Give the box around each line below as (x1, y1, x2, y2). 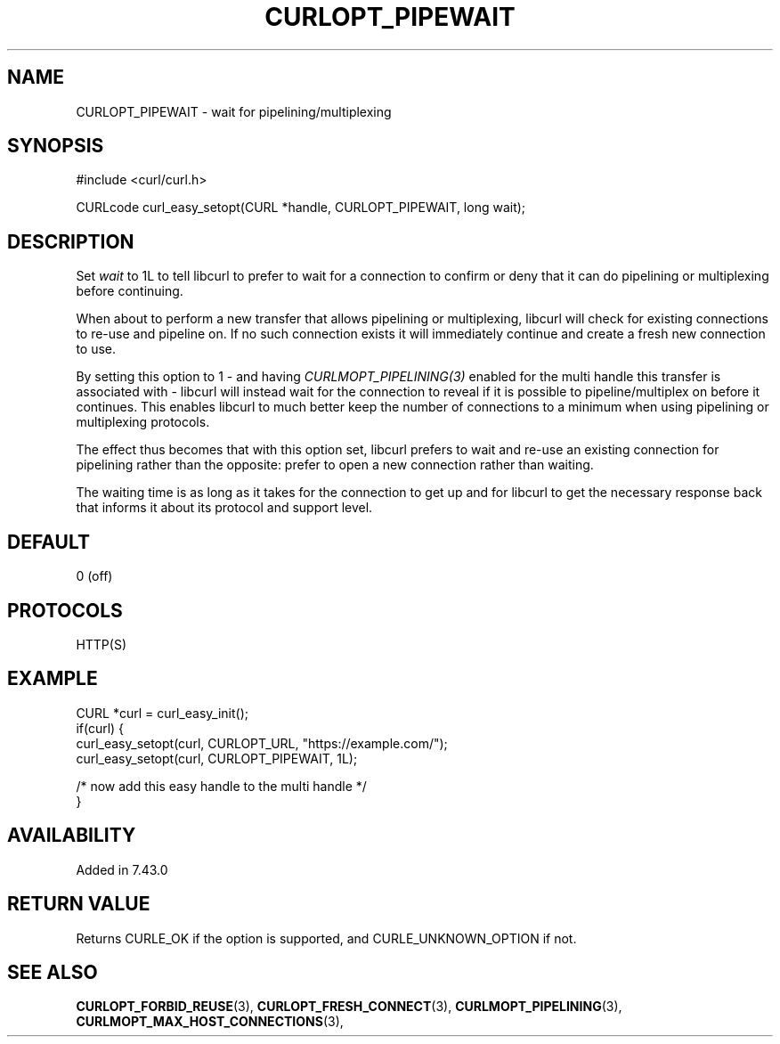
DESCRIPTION (7, 230, 134, 253)
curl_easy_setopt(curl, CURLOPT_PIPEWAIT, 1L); (76, 750, 358, 766)
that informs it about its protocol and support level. (76, 500, 373, 516)
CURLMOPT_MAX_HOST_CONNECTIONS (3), (76, 1014, 344, 1030)
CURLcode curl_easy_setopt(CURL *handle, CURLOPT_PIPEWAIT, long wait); (76, 200, 526, 216)
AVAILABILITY (7, 824, 136, 847)
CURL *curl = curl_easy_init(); (76, 705, 248, 721)
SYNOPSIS (7, 135, 104, 158)
